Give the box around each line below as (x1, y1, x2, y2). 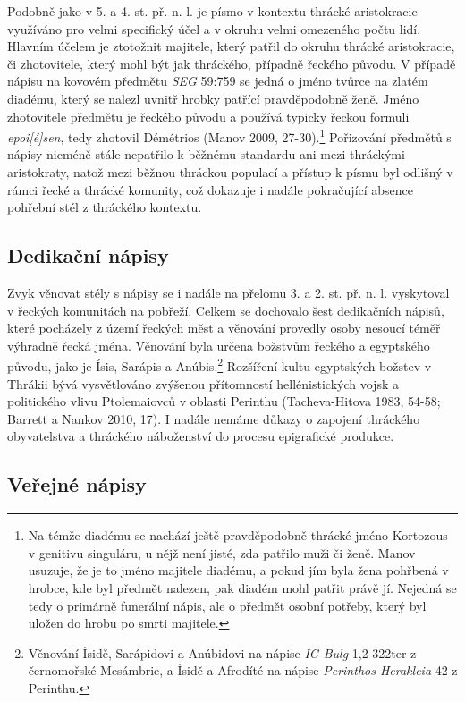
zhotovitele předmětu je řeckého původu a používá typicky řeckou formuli (7, 106, 410, 125)
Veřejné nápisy (7, 470, 147, 498)
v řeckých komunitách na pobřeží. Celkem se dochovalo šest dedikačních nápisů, (7, 300, 444, 319)
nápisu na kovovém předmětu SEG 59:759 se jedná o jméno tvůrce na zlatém (7, 72, 428, 90)
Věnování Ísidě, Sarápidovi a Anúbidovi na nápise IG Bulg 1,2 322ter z (28, 643, 417, 662)
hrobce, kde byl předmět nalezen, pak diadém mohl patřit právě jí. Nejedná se (28, 578, 457, 596)
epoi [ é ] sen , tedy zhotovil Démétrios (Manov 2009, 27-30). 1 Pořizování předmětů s (7, 125, 452, 146)
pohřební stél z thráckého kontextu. (7, 198, 202, 216)
